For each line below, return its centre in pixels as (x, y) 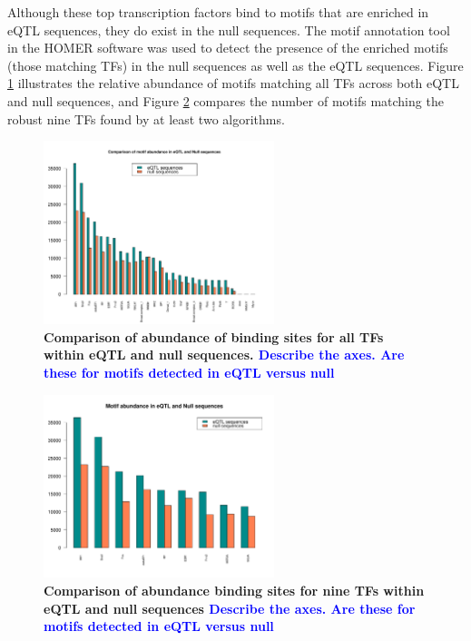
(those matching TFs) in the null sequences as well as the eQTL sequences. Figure (235, 65)
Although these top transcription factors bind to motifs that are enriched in (218, 12)
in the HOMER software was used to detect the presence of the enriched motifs (228, 48)
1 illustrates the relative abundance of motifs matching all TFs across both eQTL (233, 83)
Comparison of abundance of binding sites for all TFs (214, 336)
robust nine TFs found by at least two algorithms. (146, 118)
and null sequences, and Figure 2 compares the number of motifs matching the (226, 100)
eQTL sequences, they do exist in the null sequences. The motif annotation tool (229, 30)
